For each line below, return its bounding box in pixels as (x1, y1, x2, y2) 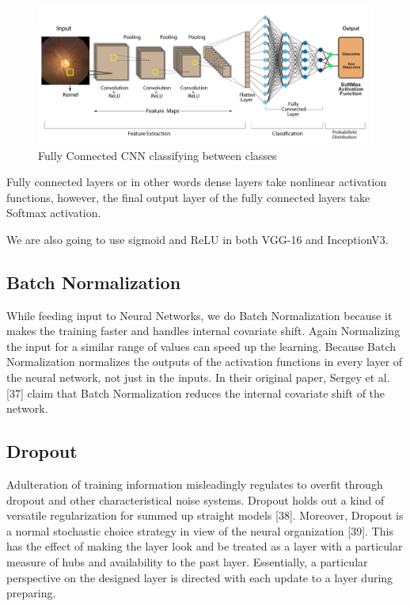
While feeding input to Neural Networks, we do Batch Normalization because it (6, 307, 393, 323)
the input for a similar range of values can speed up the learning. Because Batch (6, 337, 396, 354)
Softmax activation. (6, 204, 101, 221)
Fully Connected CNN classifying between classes (38, 147, 277, 163)
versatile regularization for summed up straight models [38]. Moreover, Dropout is (6, 507, 404, 524)
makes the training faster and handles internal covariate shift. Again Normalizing (6, 322, 401, 339)
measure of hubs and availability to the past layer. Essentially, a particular (6, 554, 368, 570)
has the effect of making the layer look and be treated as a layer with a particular (6, 538, 403, 555)
